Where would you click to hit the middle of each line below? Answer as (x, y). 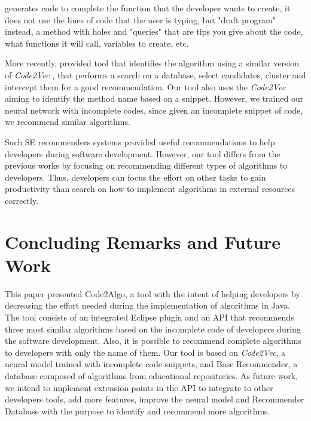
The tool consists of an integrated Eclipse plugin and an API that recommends (150, 317)
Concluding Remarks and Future (143, 241)
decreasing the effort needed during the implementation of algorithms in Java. (147, 305)
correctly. (22, 200)
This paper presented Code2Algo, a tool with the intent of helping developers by (153, 293)
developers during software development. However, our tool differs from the (143, 153)
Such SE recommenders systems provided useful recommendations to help (140, 141)
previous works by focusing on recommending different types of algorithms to (146, 165)
